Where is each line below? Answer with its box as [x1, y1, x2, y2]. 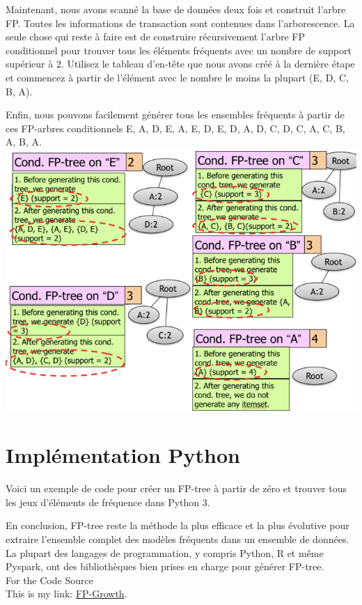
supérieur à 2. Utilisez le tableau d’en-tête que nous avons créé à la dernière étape [6, 56, 355, 71]
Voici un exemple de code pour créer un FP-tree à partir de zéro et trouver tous [6, 481, 347, 496]
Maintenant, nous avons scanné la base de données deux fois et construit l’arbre [6, 2, 346, 16]
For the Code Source [6, 572, 93, 587]
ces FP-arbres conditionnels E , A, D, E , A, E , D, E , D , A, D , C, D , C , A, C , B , [6, 120, 345, 135]
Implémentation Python [6, 441, 240, 469]
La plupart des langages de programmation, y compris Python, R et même [6, 545, 324, 560]
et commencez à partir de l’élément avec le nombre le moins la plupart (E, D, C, [6, 70, 349, 84]
